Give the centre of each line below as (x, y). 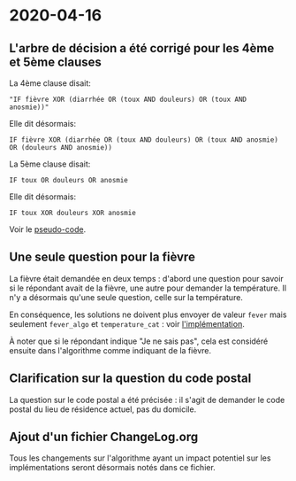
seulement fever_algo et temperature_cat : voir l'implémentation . (127, 323)
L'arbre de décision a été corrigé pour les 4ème (142, 48)
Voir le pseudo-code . (48, 229)
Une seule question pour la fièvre (102, 257)
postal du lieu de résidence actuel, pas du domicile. (103, 409)
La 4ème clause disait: (50, 83)
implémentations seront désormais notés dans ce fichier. (113, 468)
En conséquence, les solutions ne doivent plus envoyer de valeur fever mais (148, 314)
